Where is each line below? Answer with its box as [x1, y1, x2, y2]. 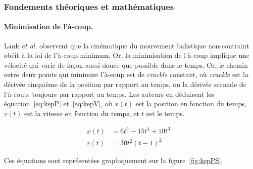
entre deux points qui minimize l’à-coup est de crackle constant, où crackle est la [4, 69, 249, 80]
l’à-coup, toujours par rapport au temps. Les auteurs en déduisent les [4, 88, 214, 99]
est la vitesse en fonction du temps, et [24, 108, 140, 118]
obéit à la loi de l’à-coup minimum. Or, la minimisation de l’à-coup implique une [4, 50, 250, 60]
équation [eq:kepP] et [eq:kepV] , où [4, 98, 112, 109]
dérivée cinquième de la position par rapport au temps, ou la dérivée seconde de [4, 79, 247, 89]
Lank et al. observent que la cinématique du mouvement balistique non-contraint [4, 40, 250, 50]
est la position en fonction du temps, [135, 98, 247, 109]
